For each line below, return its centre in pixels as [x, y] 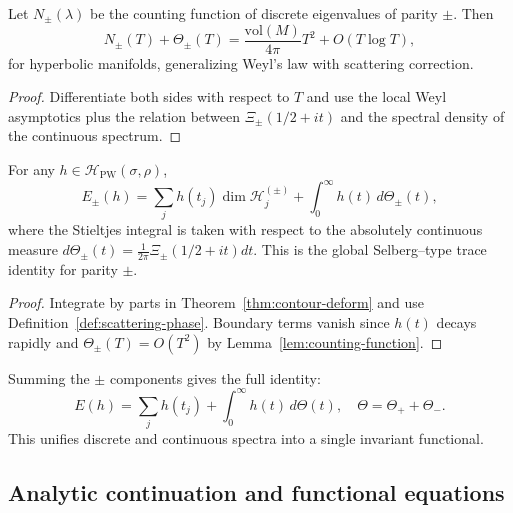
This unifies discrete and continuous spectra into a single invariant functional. [246, 438]
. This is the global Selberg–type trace [370, 249]
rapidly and [43, 341]
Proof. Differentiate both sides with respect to [149, 96]
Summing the [49, 377]
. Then [473, 13]
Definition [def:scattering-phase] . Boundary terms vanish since [199, 322]
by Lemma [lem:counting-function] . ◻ [325, 341]
